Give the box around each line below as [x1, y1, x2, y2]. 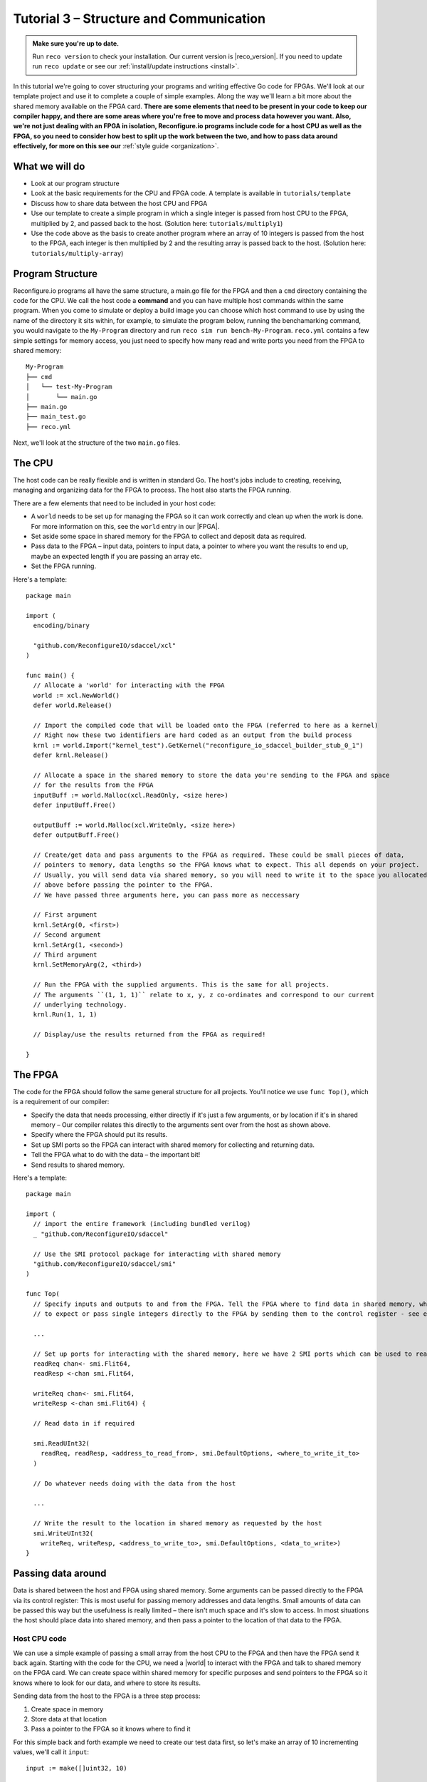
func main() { [26, 671, 75, 680]
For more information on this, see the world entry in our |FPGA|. [31, 522, 220, 530]
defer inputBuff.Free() [33, 801, 117, 809]
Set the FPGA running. [31, 562, 96, 570]
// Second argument [33, 931, 101, 939]
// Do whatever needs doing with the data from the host [33, 1479, 236, 1488]
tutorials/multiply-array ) [31, 249, 124, 257]
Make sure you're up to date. [32, 39, 120, 48]
